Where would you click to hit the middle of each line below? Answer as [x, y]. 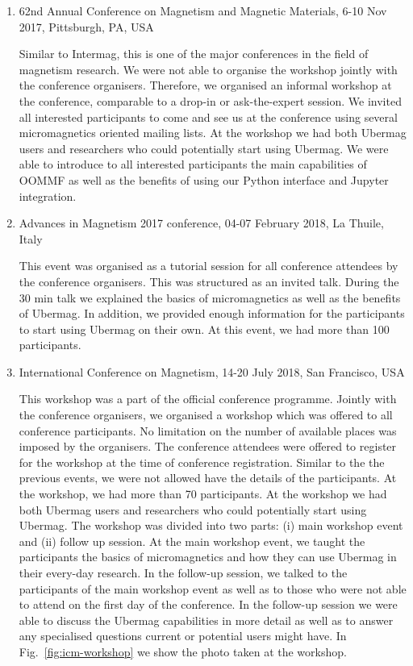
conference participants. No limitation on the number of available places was [208, 430]
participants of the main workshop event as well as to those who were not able [213, 588]
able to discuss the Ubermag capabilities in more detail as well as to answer [206, 620]
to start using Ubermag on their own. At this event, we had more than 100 [204, 329]
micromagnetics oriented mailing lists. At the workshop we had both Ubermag [213, 133]
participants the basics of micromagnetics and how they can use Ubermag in [208, 557]
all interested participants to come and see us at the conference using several [208, 117]
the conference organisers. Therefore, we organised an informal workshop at [205, 85]
